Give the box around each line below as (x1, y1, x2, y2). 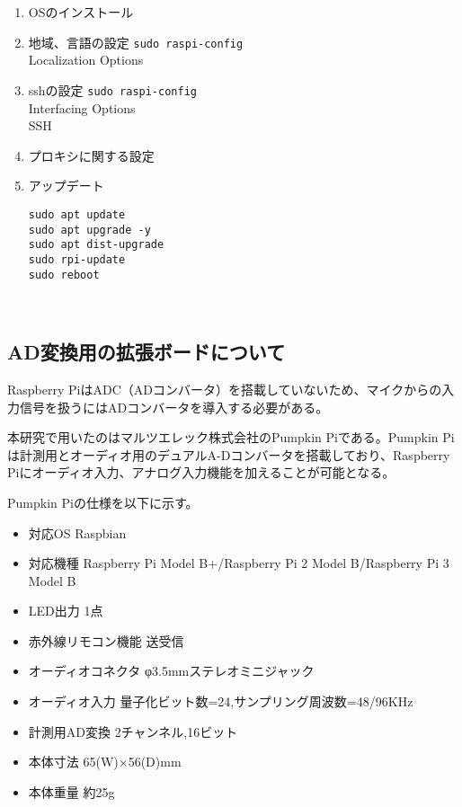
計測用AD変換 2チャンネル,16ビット (28, 722, 238, 740)
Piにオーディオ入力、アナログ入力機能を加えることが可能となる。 (7, 463, 395, 482)
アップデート (28, 176, 104, 195)
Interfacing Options (28, 98, 136, 117)
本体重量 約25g (28, 782, 115, 801)
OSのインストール (28, 3, 134, 21)
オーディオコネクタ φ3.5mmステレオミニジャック (28, 661, 315, 680)
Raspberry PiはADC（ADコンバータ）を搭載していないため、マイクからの (7, 379, 442, 398)
